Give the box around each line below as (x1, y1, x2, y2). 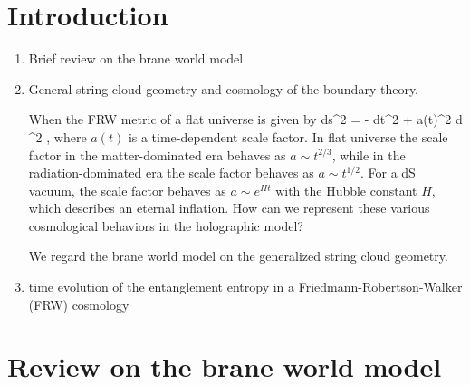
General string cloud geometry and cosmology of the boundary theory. (28, 79, 419, 98)
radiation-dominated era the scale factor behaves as (28, 163, 314, 182)
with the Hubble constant (275, 180, 417, 199)
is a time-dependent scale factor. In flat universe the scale (128, 127, 448, 146)
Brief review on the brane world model (28, 49, 244, 68)
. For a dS (360, 163, 416, 182)
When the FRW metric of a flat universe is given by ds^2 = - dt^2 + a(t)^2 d (28, 110, 463, 129)
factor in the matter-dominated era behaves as (28, 145, 286, 164)
